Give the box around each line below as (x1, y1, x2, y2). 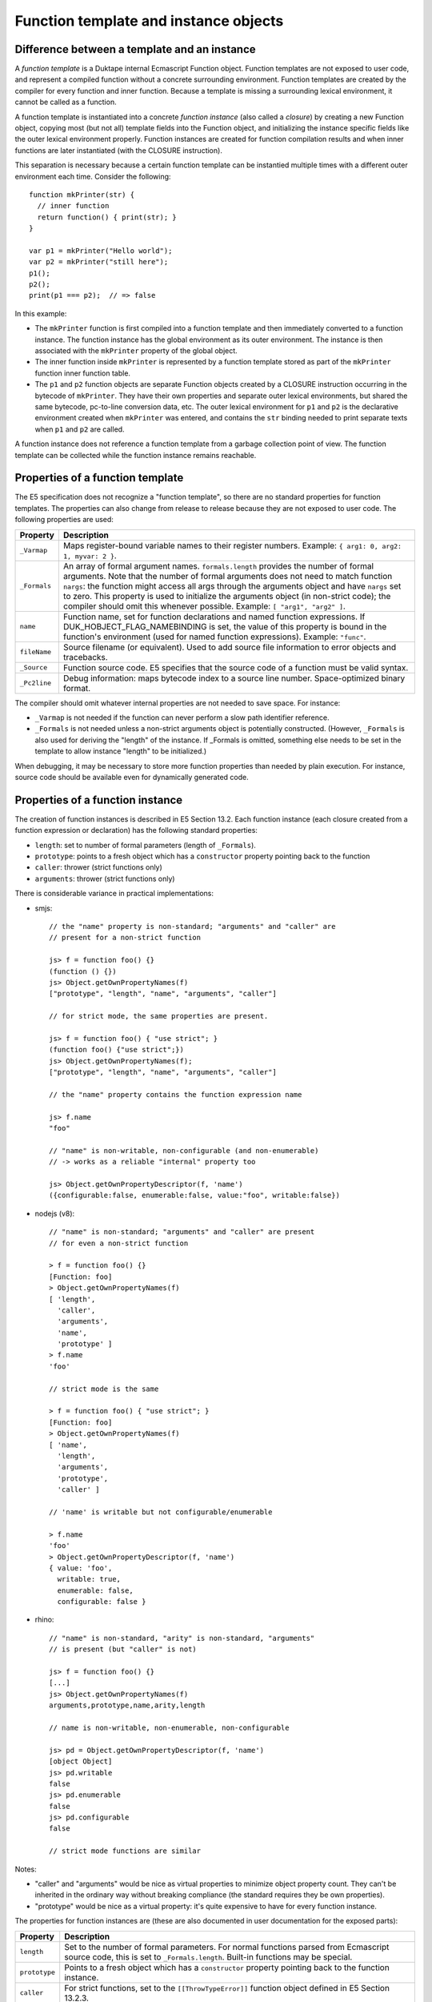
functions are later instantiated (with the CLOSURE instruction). (14, 145, 223, 155)
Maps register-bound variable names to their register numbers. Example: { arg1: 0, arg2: (62, 540, 402, 551)
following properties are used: (14, 515, 114, 525)
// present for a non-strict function (49, 933, 202, 943)
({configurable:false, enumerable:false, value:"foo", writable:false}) (49, 1191, 340, 1200)
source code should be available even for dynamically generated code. (14, 772, 249, 782)
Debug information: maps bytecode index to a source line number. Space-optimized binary (62, 673, 406, 684)
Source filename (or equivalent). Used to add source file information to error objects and (62, 641, 396, 653)
